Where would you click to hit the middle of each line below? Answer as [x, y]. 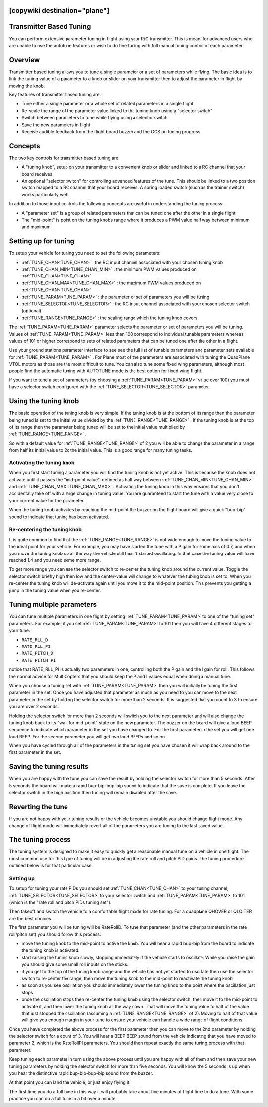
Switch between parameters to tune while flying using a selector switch [95, 118]
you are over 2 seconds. [34, 707]
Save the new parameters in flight [56, 125]
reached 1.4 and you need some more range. [55, 560]
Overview [25, 60]
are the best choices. [31, 918]
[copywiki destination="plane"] [59, 11]
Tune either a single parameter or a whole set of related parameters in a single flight [107, 104]
